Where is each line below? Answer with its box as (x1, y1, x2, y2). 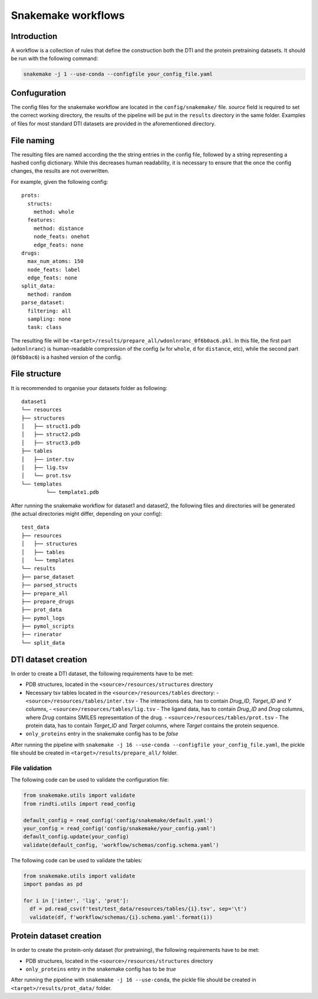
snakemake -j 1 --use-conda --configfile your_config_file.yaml (23, 71, 213, 78)
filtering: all (27, 307, 71, 314)
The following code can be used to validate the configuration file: (11, 776, 169, 783)
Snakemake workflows (11, 9, 125, 22)
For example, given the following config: (11, 178, 108, 185)
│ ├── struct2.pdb (21, 431, 81, 438)
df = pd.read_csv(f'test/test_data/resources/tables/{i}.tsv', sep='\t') (29, 905, 247, 912)
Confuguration (11, 88, 67, 98)
